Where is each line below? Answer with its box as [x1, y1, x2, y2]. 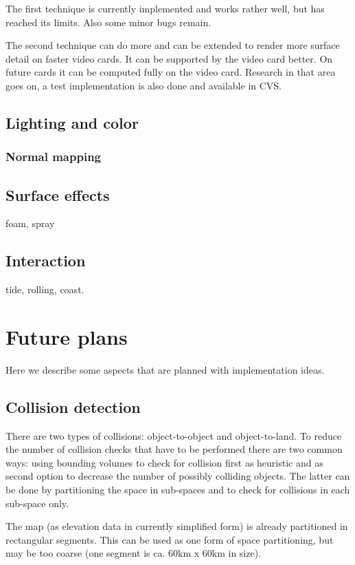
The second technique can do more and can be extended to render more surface [5, 38, 340, 52]
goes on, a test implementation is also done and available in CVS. [5, 78, 282, 92]
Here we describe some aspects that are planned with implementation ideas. [5, 362, 325, 376]
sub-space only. [5, 495, 69, 510]
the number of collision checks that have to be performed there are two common [5, 442, 343, 456]
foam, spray [5, 216, 55, 231]
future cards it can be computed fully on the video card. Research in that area [5, 65, 336, 79]
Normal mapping [5, 148, 101, 165]
